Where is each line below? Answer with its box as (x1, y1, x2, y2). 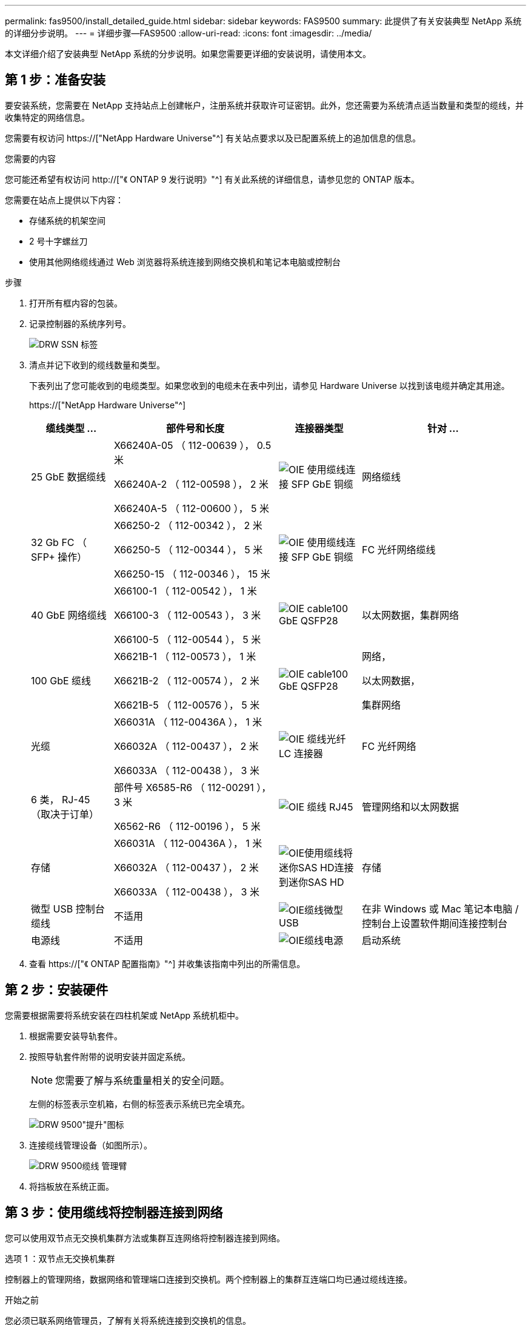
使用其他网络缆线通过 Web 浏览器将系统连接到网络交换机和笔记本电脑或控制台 (29, 256, 341, 267)
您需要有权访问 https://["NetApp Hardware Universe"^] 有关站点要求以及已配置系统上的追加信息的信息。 (5, 132, 421, 143)
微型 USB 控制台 (31, 902, 105, 915)
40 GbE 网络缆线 (31, 609, 107, 621)
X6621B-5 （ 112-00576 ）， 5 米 (113, 698, 260, 711)
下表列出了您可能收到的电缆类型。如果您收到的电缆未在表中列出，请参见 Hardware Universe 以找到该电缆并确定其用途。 (29, 380, 510, 391)
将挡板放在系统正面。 (29, 1181, 114, 1192)
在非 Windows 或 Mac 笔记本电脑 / (361, 902, 519, 915)
